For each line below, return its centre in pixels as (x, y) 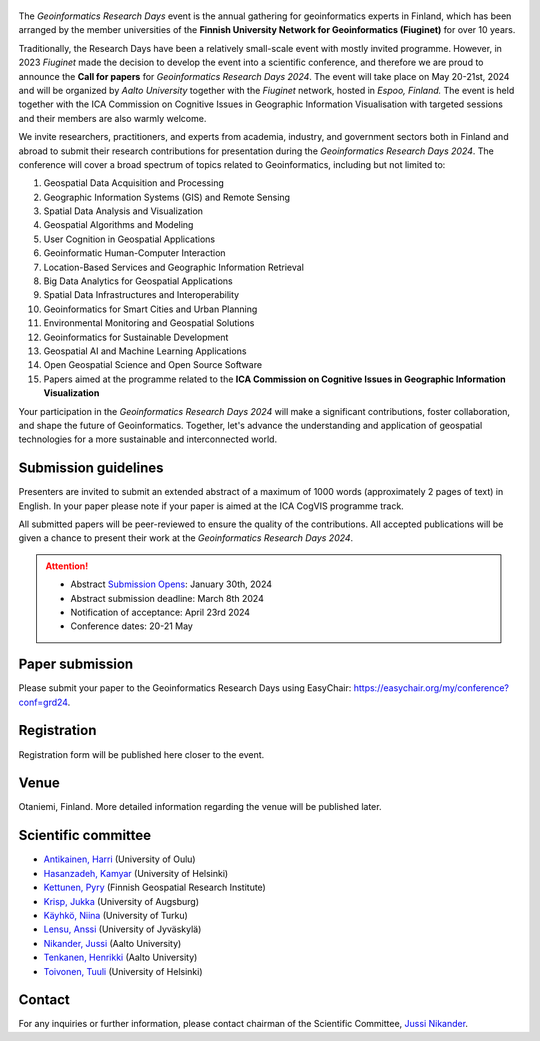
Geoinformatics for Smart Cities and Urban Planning (150, 309)
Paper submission (76, 664)
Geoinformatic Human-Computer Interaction (134, 253)
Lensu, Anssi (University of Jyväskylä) (122, 929)
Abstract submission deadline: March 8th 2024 (167, 598)
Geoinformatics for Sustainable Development (136, 337)
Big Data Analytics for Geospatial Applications (138, 281)
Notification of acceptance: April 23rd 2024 (160, 612)
